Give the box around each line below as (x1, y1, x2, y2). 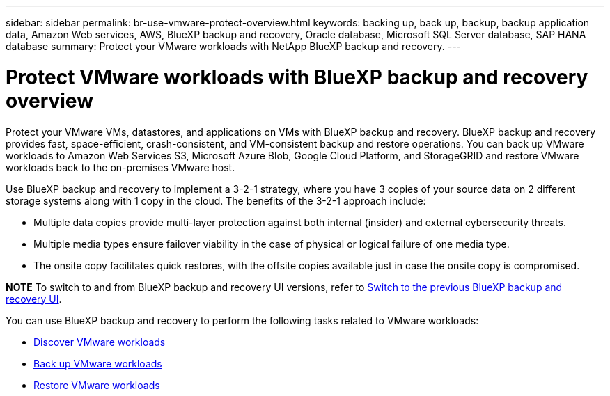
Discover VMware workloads (33, 335, 166, 348)
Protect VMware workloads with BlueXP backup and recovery (6, 65, 588, 89)
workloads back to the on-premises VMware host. (6, 161, 235, 173)
